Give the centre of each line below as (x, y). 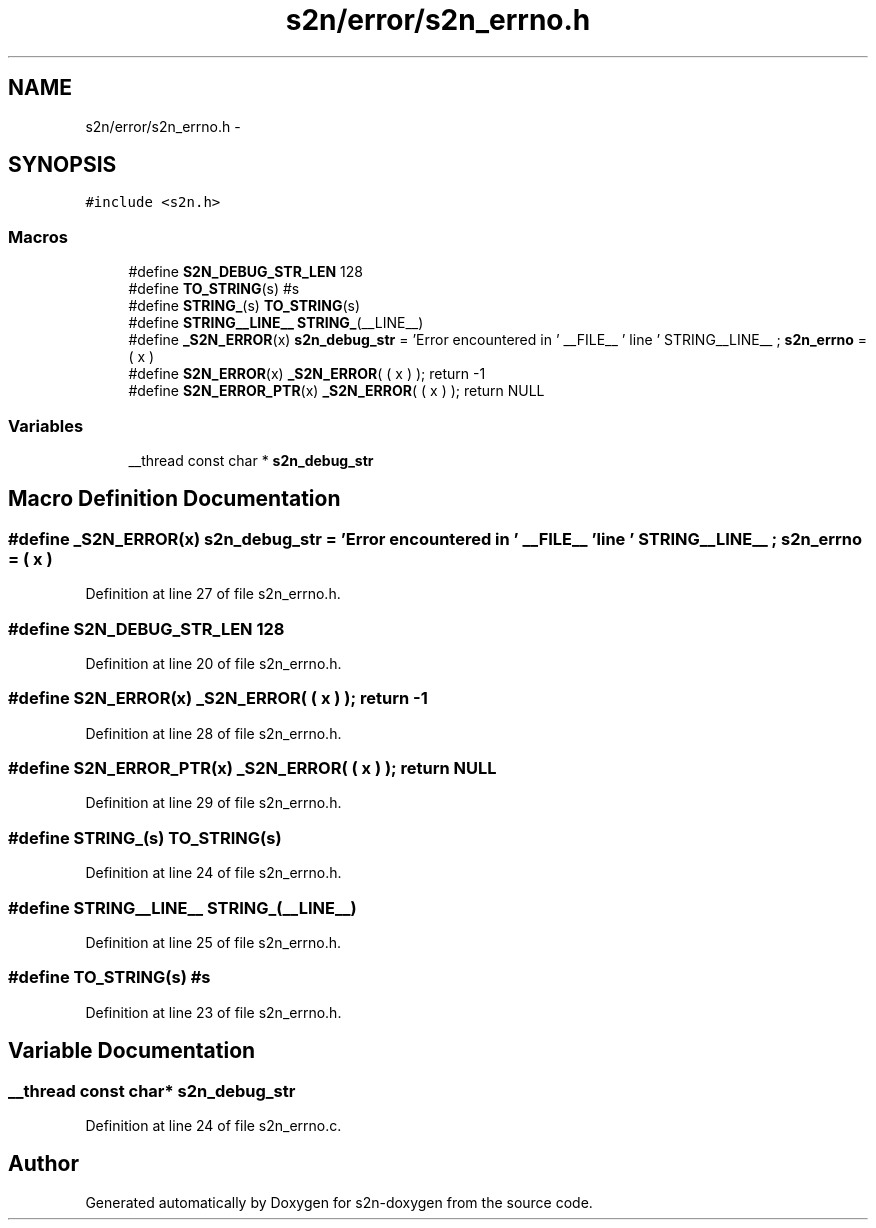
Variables (46, 425)
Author (43, 1164)
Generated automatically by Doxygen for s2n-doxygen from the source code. (339, 1202)
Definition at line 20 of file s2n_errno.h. (213, 663)
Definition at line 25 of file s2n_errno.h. (213, 942)
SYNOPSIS (62, 165)
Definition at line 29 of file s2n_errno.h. (213, 803)
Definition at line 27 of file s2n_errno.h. (213, 594)
